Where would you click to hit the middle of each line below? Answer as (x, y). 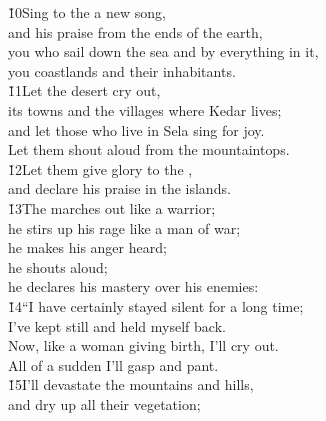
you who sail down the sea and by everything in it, (163, 51)
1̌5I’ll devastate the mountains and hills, (131, 384)
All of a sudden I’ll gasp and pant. (113, 364)
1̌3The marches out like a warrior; (112, 207)
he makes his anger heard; (87, 247)
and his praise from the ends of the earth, (135, 31)
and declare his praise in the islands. (119, 188)
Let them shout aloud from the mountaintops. (149, 149)
